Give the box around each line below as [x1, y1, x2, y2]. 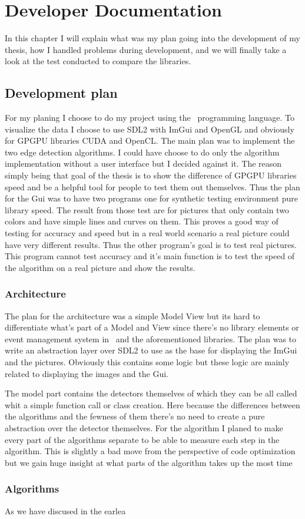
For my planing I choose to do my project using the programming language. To [5, 111, 295, 124]
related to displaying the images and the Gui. [5, 367, 168, 379]
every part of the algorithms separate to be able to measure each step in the [5, 433, 280, 445]
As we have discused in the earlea [5, 504, 126, 517]
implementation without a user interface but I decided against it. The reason [5, 157, 282, 170]
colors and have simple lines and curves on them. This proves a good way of [5, 215, 279, 227]
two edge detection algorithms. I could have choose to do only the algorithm [5, 146, 280, 158]
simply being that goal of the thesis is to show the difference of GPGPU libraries [5, 169, 297, 181]
